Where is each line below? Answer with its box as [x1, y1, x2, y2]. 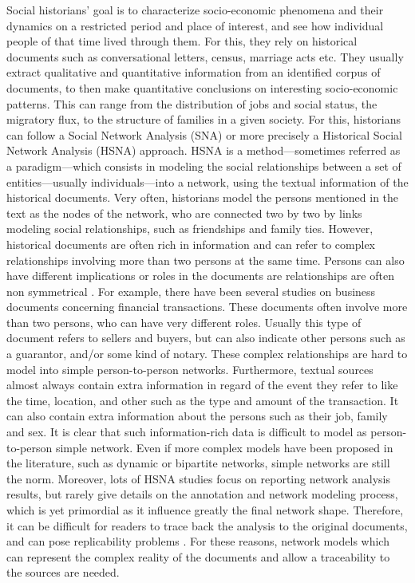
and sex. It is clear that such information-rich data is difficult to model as [6, 423, 367, 440]
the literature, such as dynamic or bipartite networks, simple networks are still [6, 455, 390, 471]
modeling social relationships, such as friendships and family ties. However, [6, 220, 373, 237]
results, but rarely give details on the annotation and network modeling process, [6, 486, 398, 502]
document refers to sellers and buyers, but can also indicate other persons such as [6, 329, 405, 346]
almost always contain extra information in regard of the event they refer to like [6, 376, 398, 393]
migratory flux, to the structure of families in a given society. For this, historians [6, 111, 401, 128]
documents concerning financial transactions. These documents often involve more [6, 298, 408, 315]
